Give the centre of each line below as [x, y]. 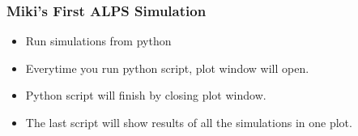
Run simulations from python [98, 41]
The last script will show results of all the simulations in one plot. [189, 122]
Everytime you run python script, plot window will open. [167, 68]
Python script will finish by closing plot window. [146, 95]
